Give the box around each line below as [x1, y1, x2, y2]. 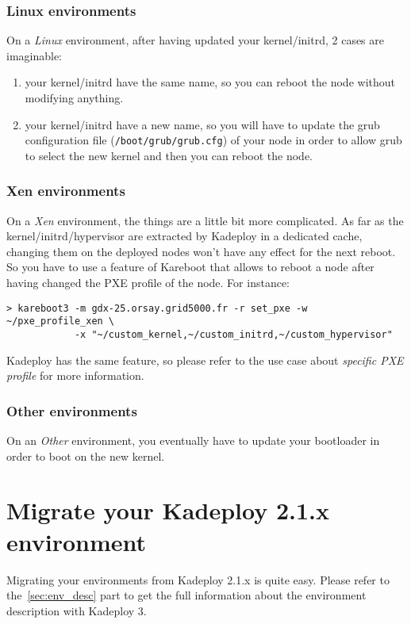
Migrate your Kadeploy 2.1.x [6, 494, 329, 526]
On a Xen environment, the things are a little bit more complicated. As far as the [6, 212, 404, 228]
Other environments [6, 400, 137, 420]
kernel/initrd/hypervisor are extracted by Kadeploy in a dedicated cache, [6, 228, 363, 244]
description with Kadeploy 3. [6, 602, 147, 618]
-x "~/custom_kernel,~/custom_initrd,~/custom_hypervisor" [74, 328, 393, 340]
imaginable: [6, 47, 63, 63]
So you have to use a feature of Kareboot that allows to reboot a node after [6, 258, 375, 275]
